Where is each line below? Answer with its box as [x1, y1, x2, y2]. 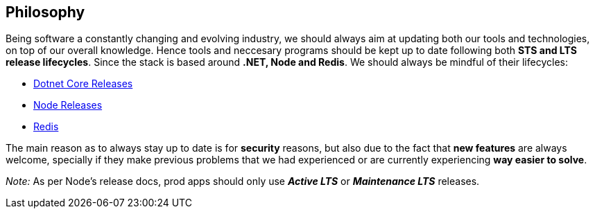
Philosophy [6, 3, 85, 21]
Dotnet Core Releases [33, 78, 133, 90]
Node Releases [33, 99, 103, 112]
